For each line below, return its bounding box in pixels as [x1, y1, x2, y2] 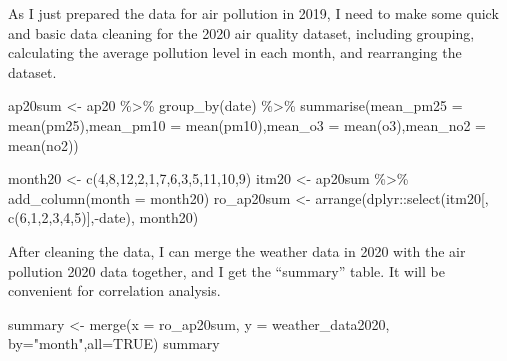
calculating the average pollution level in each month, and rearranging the [8, 42, 462, 63]
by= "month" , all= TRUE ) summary [8, 333, 220, 354]
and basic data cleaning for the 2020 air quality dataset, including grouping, [8, 22, 475, 43]
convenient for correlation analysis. [8, 280, 221, 301]
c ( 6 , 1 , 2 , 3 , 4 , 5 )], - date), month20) [8, 207, 199, 228]
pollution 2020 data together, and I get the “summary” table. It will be [8, 260, 445, 281]
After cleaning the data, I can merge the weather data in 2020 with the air [8, 240, 466, 261]
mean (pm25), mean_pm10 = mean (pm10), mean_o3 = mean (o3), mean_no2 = [8, 114, 487, 135]
